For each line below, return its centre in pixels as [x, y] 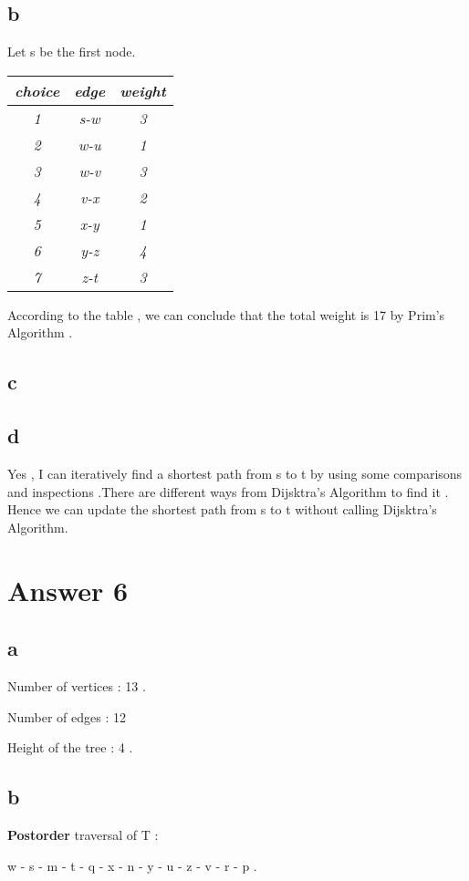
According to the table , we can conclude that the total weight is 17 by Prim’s [226, 314]
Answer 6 [68, 590]
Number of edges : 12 [67, 716]
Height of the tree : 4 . [70, 747]
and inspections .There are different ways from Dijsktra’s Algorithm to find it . [228, 491]
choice [37, 90]
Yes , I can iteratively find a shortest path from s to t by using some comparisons [235, 473]
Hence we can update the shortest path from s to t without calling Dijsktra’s [222, 509]
